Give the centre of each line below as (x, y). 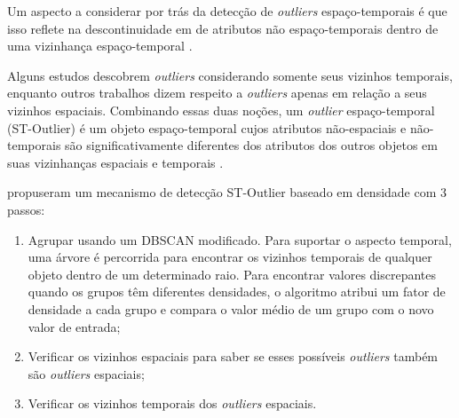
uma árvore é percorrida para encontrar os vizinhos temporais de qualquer (230, 257)
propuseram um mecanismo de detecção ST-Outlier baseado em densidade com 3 (227, 192)
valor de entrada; (74, 326)
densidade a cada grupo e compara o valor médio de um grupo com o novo (231, 308)
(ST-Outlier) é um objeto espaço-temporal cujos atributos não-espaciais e (207, 127)
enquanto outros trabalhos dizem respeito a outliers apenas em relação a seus (217, 93)
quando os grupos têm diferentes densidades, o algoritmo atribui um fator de (237, 292)
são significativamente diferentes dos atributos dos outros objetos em (251, 145)
